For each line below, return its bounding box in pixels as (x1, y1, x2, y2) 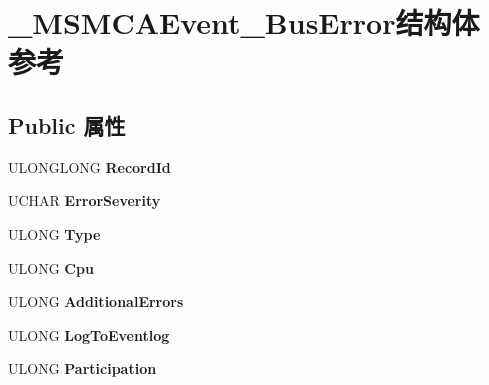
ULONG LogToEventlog (8, 324, 170, 345)
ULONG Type (8, 223, 101, 244)
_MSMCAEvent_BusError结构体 (8, 2, 480, 43)
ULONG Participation (8, 358, 157, 379)
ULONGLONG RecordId (8, 156, 171, 177)
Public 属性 (8, 109, 126, 140)
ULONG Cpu (8, 257, 94, 278)
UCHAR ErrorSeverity (8, 190, 161, 211)
